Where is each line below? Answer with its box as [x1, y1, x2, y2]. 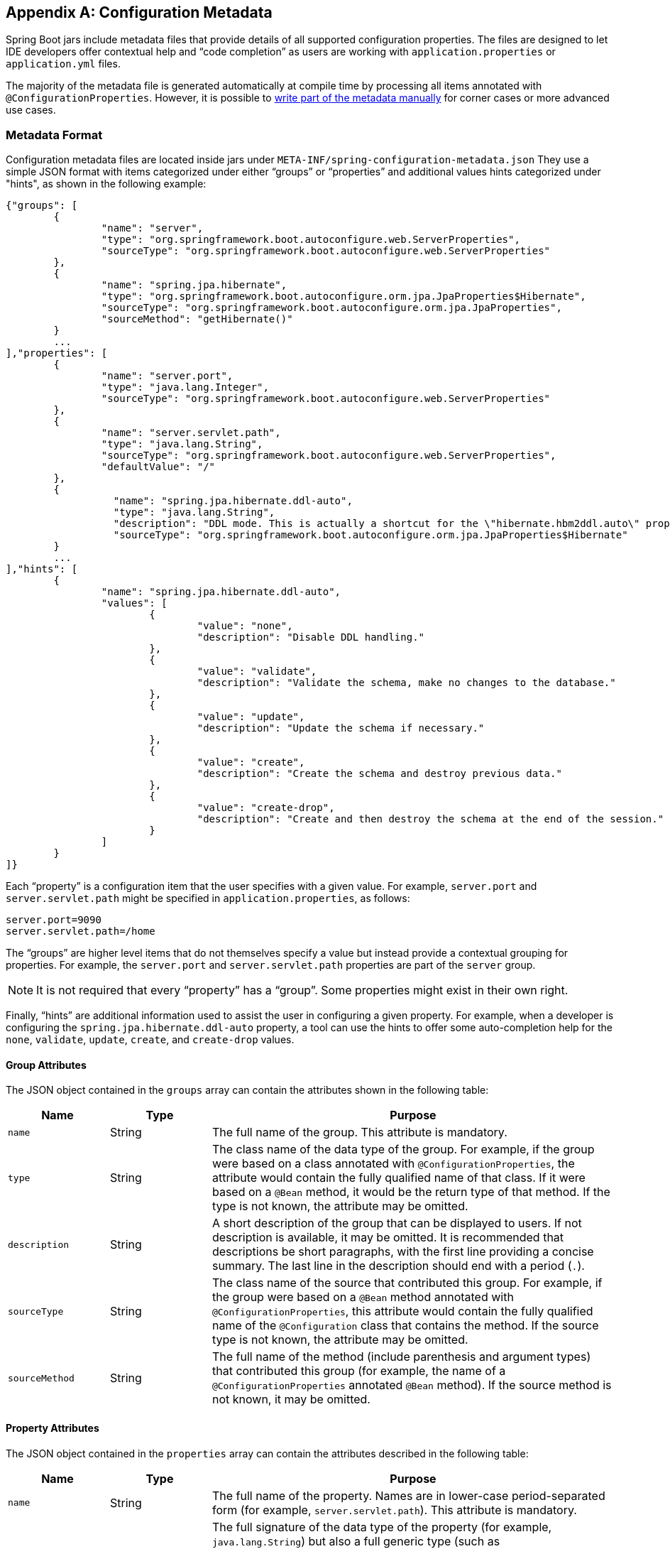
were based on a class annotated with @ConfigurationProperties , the [212, 1156, 575, 1171]
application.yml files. [6, 58, 121, 70]
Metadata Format [6, 127, 103, 142]
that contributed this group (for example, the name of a [212, 1364, 506, 1379]
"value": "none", [197, 620, 293, 632]
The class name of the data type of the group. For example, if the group [212, 1142, 595, 1157]
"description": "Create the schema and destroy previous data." [197, 768, 562, 780]
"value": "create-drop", [197, 802, 335, 814]
